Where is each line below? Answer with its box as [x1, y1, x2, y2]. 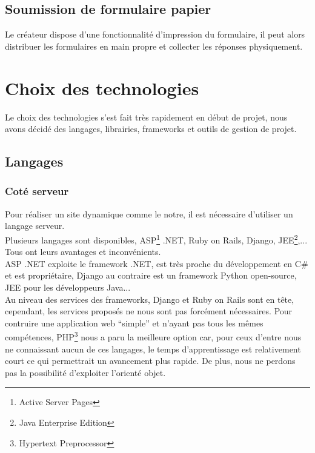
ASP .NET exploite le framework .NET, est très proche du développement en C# [5, 257, 308, 269]
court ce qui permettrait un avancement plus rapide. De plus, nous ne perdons [5, 354, 296, 367]
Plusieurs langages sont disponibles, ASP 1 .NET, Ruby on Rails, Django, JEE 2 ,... [5, 231, 308, 246]
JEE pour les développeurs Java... [5, 280, 131, 293]
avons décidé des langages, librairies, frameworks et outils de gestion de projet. [5, 122, 297, 135]
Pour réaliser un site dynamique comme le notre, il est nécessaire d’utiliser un [5, 207, 293, 220]
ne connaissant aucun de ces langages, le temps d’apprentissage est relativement [5, 342, 301, 355]
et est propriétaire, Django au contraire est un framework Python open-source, [5, 269, 297, 282]
